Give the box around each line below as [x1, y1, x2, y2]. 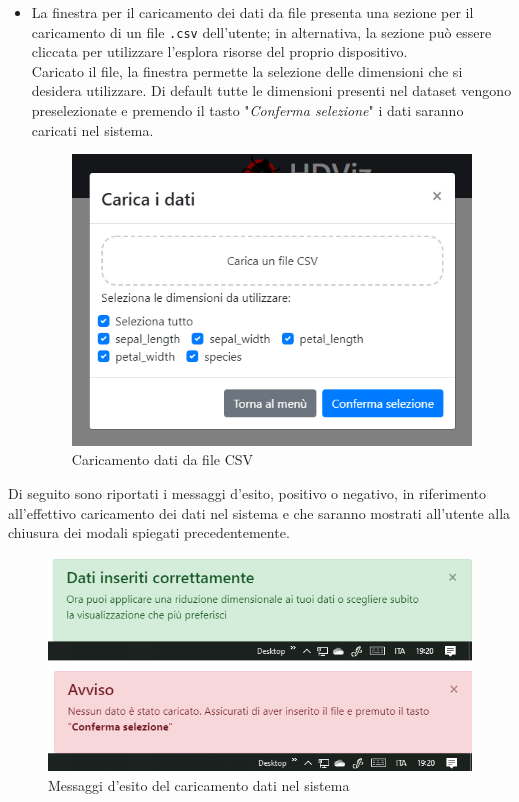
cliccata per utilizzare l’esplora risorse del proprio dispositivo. [31, 41, 408, 62]
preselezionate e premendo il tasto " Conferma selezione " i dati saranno [31, 100, 464, 121]
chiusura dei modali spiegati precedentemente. [8, 522, 290, 543]
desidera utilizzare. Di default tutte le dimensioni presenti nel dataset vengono [31, 80, 512, 101]
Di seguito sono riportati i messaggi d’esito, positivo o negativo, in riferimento [8, 482, 486, 503]
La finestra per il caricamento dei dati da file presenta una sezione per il [31, 2, 474, 22]
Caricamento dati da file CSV [71, 449, 254, 470]
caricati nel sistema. [31, 119, 154, 140]
